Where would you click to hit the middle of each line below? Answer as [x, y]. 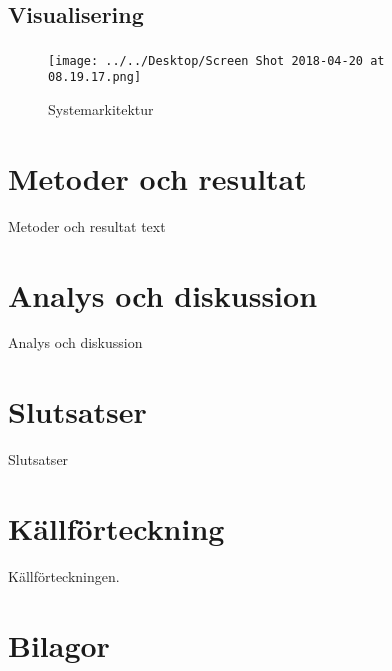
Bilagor [59, 644]
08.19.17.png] [95, 77]
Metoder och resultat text [87, 225]
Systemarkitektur [101, 109]
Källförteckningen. [64, 575]
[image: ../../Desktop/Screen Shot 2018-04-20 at [216, 60]
